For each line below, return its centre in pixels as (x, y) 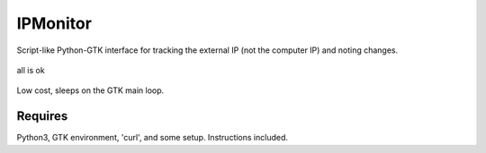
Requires (42, 116)
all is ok (31, 70)
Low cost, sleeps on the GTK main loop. (90, 90)
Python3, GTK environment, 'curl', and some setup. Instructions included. (152, 138)
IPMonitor (54, 23)
